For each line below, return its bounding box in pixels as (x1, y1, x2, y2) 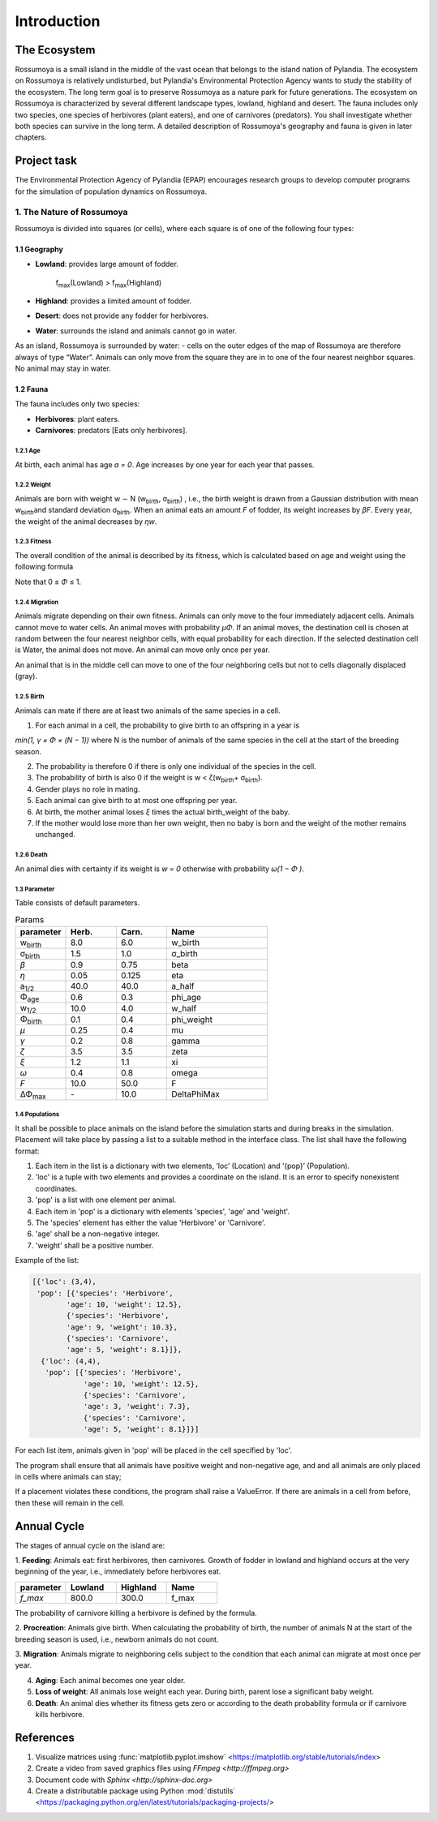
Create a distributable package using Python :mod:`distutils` (35, 1786, 236, 1796)
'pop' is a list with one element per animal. (35, 1195, 177, 1205)
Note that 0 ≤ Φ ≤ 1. (15, 577, 81, 586)
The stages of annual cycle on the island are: (15, 1540, 165, 1550)
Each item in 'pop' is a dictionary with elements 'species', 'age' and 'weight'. (35, 1206, 290, 1216)
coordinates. (35, 1183, 77, 1193)
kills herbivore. (35, 1709, 85, 1719)
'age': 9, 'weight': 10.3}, (66, 1322, 178, 1332)
